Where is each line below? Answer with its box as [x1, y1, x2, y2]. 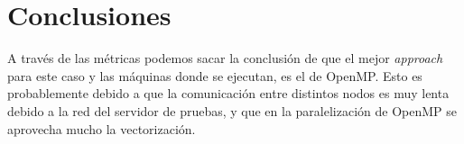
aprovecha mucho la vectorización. [7, 119, 196, 138]
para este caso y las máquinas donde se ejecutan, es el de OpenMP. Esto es [7, 66, 422, 85]
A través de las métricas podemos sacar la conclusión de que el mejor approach [7, 49, 443, 67]
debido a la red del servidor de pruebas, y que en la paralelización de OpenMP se [7, 101, 458, 120]
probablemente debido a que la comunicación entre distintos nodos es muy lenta [7, 84, 450, 103]
